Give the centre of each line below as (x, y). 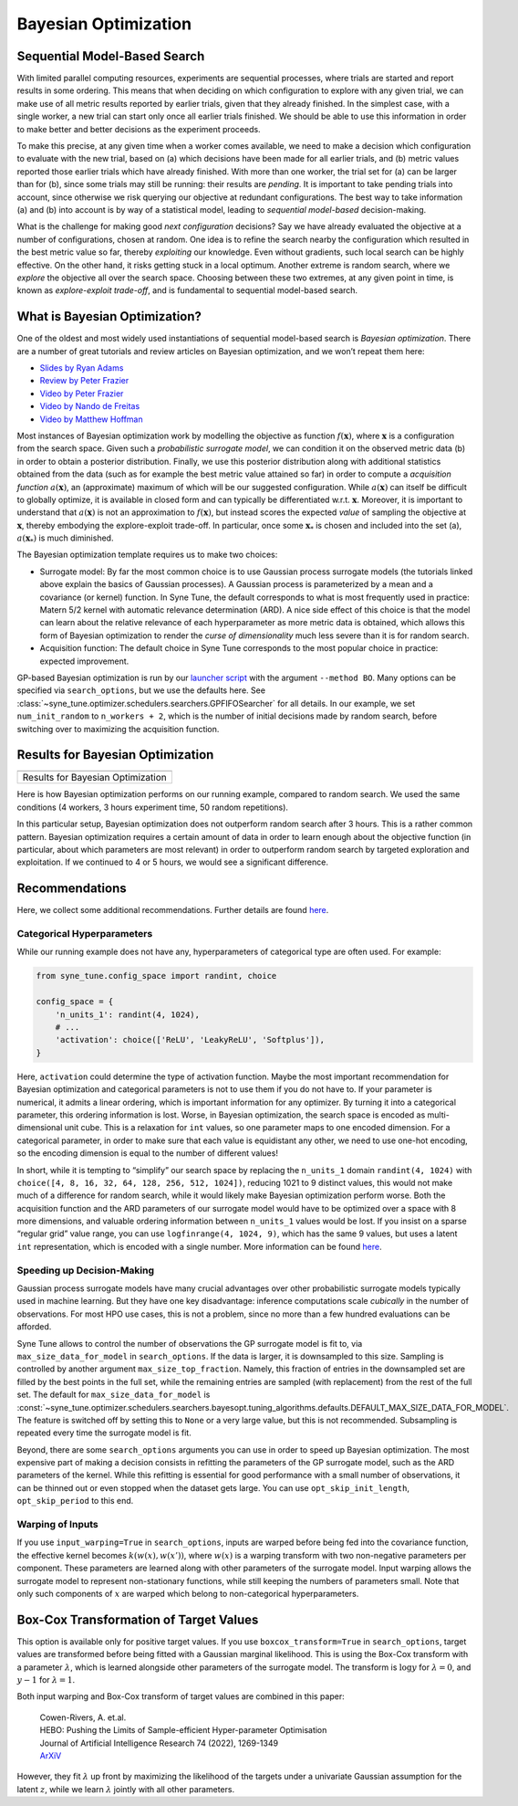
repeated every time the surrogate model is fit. (104, 1433)
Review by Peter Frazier (84, 381)
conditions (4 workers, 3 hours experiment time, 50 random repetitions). (153, 807)
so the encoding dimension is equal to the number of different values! (147, 1153)
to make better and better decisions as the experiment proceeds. (139, 129)
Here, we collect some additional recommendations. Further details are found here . (173, 910)
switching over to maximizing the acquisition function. (118, 729)
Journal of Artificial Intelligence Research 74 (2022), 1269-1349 (159, 1743)
